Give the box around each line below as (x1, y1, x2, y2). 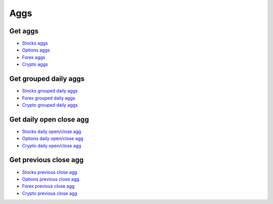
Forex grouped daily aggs (22, 95, 75, 101)
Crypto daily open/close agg (22, 142, 81, 148)
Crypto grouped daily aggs (22, 101, 78, 108)
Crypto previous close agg (22, 190, 77, 196)
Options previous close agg (22, 176, 79, 182)
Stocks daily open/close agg (22, 128, 81, 134)
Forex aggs (22, 54, 45, 60)
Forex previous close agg (22, 183, 75, 189)
